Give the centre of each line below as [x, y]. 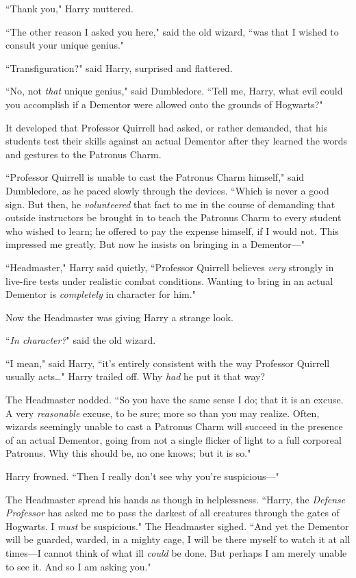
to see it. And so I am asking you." [78, 566]
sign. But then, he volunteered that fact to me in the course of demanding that [170, 204]
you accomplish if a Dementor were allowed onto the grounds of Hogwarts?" [164, 104]
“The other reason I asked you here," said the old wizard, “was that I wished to [172, 31]
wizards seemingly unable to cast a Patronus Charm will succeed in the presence [174, 426]
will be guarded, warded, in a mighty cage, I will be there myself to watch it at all [178, 539]
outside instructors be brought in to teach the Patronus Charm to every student [174, 217]
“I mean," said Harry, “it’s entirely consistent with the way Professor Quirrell [168, 363]
